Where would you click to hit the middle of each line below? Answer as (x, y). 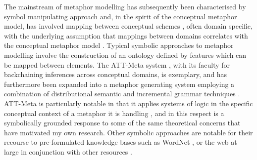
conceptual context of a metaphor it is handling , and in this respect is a (114, 113)
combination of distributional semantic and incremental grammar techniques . (122, 94)
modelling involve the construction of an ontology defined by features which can (125, 55)
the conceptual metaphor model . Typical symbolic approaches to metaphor (119, 45)
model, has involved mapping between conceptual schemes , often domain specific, (128, 26)
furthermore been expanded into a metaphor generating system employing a (119, 84)
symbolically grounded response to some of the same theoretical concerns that (122, 123)
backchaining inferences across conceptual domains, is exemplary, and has (116, 74)
